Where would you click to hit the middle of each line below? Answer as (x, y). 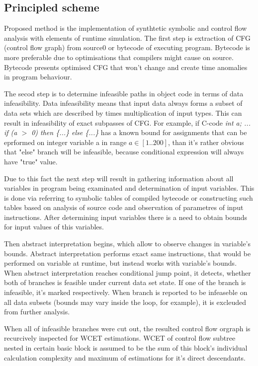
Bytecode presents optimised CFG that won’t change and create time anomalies (126, 67)
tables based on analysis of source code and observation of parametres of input (124, 207)
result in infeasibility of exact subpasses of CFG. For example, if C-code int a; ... (127, 122)
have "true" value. (31, 161)
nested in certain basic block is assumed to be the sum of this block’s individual (126, 348)
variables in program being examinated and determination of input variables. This (129, 188)
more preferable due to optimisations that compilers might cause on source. (119, 57)
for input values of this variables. (54, 227)
